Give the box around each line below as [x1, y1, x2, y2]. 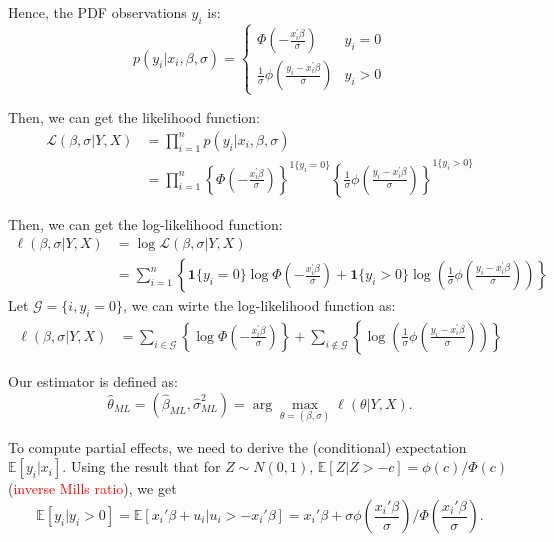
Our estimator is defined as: [8, 371, 178, 391]
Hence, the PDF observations [8, 2, 187, 22]
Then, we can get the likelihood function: [8, 107, 261, 128]
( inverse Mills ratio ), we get [8, 478, 177, 499]
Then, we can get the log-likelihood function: [8, 213, 283, 234]
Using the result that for [70, 456, 221, 477]
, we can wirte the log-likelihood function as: [123, 295, 396, 316]
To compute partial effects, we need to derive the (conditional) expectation [8, 436, 467, 457]
